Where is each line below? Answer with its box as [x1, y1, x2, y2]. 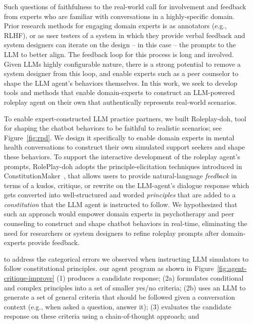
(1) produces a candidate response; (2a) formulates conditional [57, 273, 244, 283]
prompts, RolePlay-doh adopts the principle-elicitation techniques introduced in [4, 161, 242, 171]
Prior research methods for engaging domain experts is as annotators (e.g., [4, 20, 227, 31]
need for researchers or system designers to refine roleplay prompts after [4, 228, 219, 238]
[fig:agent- [217, 263, 247, 273]
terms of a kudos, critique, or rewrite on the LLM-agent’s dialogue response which [4, 180, 250, 190]
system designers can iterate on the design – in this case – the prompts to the [4, 39, 236, 50]
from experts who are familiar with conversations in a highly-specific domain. [4, 11, 235, 21]
